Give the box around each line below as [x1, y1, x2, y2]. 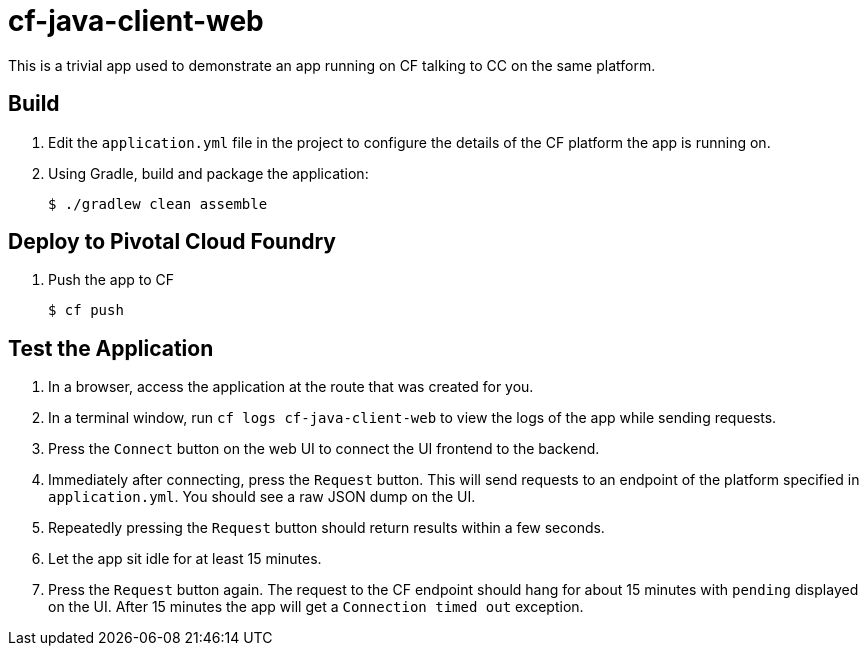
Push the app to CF [48, 271, 174, 289]
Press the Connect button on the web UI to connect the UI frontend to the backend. [48, 440, 600, 458]
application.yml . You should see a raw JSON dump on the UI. [48, 488, 476, 506]
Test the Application [8, 335, 214, 361]
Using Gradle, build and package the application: [48, 164, 369, 182]
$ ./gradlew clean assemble [48, 195, 268, 212]
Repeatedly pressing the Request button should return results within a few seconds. [48, 519, 605, 537]
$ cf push [48, 302, 124, 319]
